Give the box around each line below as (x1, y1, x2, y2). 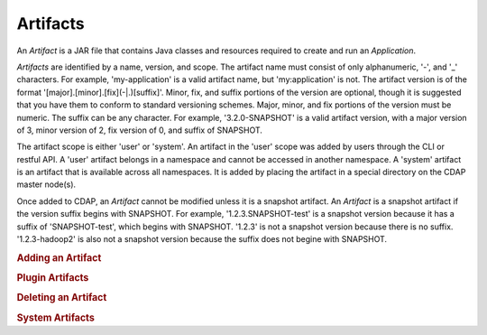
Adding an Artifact (16, 251, 102, 264)
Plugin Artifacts (16, 272, 89, 284)
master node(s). (16, 179, 77, 190)
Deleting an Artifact (16, 292, 107, 304)
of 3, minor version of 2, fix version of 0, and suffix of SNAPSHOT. (16, 125, 263, 135)
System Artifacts (16, 312, 95, 324)
